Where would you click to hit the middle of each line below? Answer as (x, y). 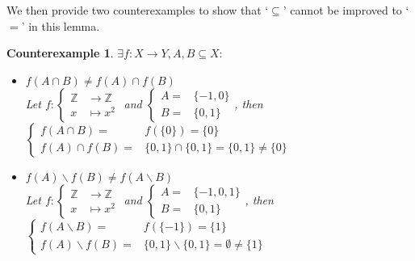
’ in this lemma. (61, 25)
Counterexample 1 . (60, 53)
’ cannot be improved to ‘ (346, 10)
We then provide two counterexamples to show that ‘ (138, 10)
